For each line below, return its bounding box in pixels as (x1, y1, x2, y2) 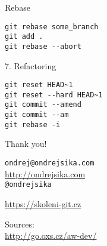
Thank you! (5, 137, 47, 150)
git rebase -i (5, 120, 61, 129)
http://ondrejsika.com (5, 167, 86, 180)
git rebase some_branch (5, 22, 99, 31)
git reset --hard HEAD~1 (5, 90, 103, 99)
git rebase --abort (5, 42, 81, 51)
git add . (5, 32, 43, 41)
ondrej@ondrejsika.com (5, 159, 95, 168)
